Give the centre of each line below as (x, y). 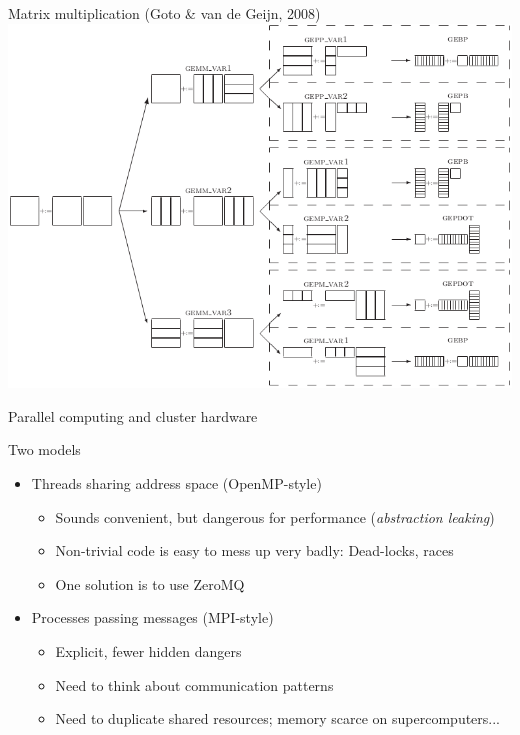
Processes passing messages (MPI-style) (152, 617)
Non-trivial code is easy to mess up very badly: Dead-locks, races (254, 550)
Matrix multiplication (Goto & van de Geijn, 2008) (164, 13)
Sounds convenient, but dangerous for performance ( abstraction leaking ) (275, 516)
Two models (44, 449)
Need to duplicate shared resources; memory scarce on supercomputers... (278, 718)
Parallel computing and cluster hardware (133, 415)
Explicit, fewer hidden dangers (148, 650)
